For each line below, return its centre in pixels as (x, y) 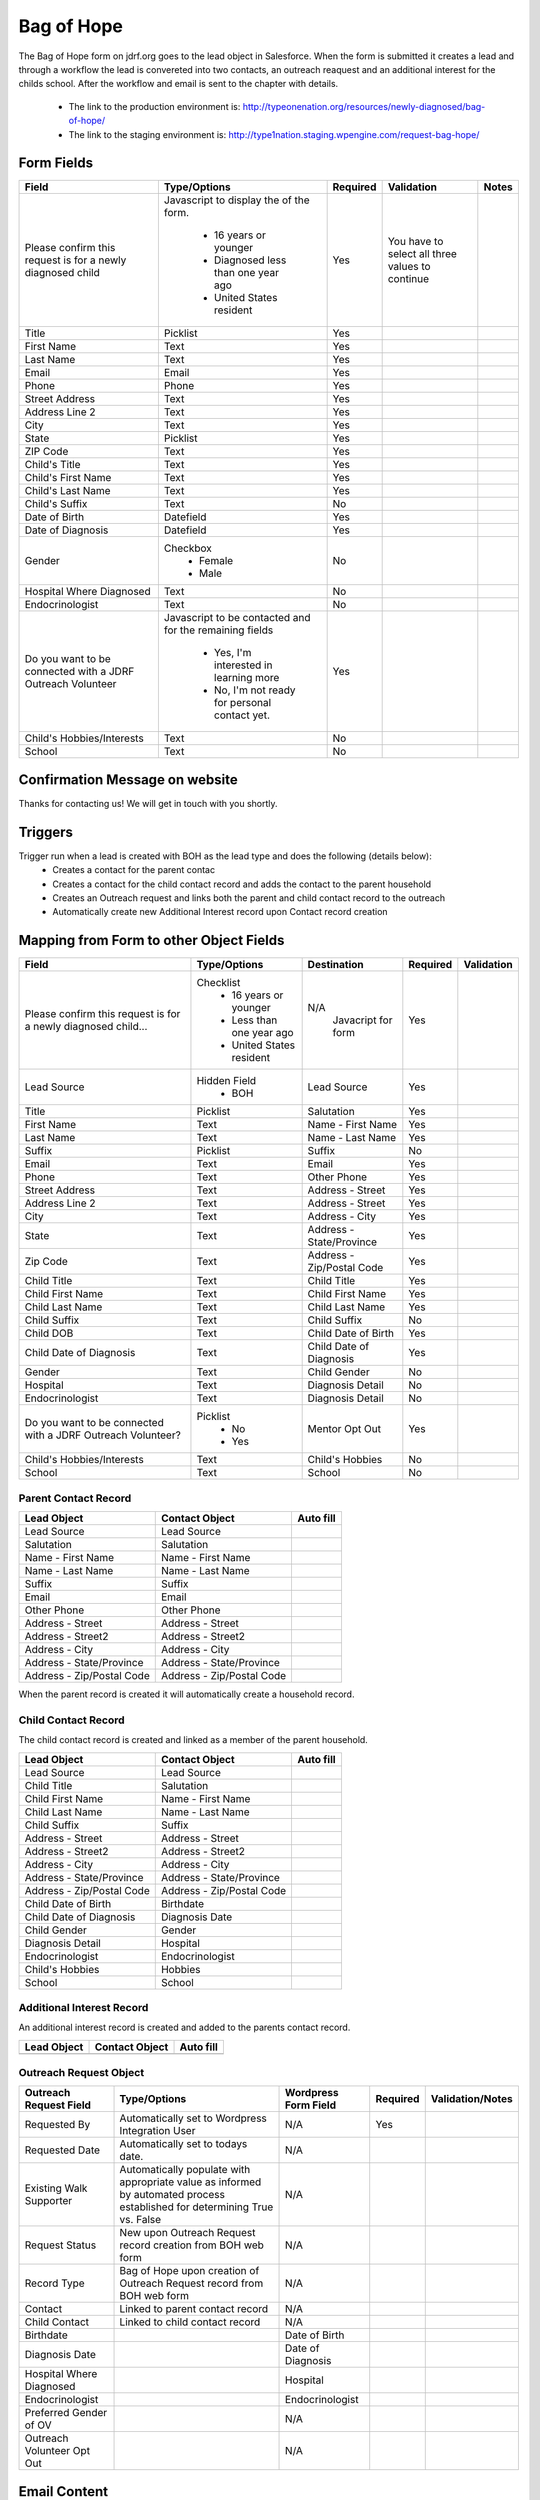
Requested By (57, 2125)
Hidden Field (226, 1081)
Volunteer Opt (57, 2451)
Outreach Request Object (81, 2073)
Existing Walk (56, 2188)
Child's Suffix (56, 504)
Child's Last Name (67, 491)
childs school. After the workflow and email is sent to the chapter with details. (178, 84)
